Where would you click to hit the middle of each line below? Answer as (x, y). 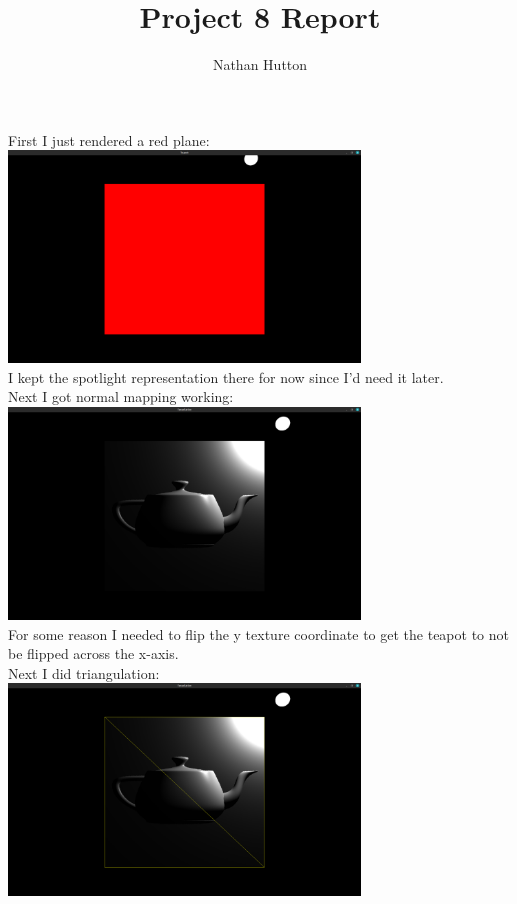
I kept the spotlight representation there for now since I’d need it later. (226, 376)
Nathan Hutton (260, 64)
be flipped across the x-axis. (93, 653)
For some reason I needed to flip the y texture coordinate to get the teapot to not (258, 633)
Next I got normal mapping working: (121, 396)
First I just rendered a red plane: (109, 139)
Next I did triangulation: (84, 672)
